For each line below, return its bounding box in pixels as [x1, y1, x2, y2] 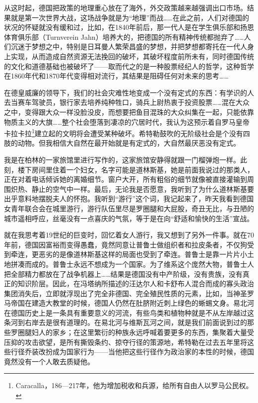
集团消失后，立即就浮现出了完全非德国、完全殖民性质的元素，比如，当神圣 [4, 288, 247, 298]
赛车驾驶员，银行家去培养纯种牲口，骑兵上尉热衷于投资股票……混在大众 [17, 97, 250, 107]
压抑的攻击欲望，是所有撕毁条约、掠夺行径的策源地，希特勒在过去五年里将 [4, 336, 247, 347]
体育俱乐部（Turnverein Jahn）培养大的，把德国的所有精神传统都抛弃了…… [4, 31, 244, 42]
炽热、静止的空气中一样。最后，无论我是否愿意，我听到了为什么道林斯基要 [10, 183, 254, 194]
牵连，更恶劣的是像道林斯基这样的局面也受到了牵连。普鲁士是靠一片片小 [10, 249, 247, 259]
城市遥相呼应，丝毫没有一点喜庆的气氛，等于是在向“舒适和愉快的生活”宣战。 [4, 213, 254, 223]
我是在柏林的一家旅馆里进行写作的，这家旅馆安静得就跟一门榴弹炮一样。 [4, 154, 240, 164]
